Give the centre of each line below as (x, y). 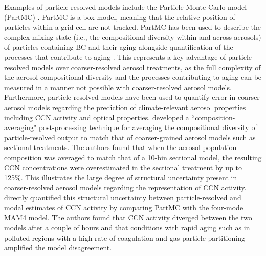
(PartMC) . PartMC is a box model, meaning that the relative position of (120, 17)
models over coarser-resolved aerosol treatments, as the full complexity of (146, 67)
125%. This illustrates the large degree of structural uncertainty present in (121, 177)
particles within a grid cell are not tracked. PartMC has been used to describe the (132, 27)
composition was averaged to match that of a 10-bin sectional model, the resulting (133, 157)
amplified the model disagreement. (58, 248)
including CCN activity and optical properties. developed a (97, 117)
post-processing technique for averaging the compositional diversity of (148, 127)
